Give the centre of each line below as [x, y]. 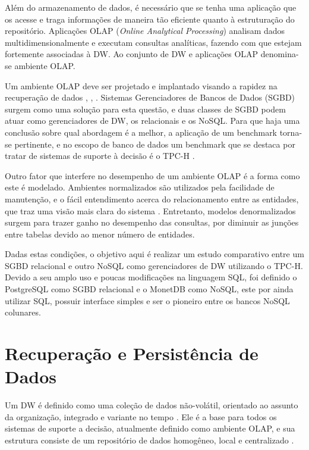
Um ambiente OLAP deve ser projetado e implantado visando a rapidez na [141, 85]
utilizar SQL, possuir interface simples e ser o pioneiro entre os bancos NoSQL [147, 300]
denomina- [280, 54]
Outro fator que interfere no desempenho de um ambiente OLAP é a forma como [152, 175]
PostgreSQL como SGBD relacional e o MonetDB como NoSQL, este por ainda [149, 289]
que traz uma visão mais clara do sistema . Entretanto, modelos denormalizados [150, 210]
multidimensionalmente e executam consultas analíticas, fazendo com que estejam [153, 42]
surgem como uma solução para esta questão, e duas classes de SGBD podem [145, 109]
